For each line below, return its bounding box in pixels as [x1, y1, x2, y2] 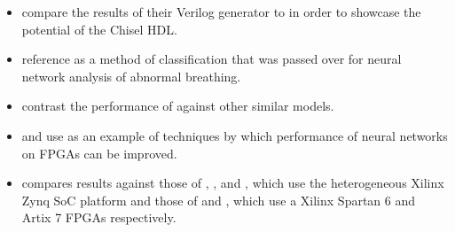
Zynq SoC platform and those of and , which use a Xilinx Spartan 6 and [21, 190, 416, 209]
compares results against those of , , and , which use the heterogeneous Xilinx [21, 174, 444, 192]
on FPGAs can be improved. [21, 143, 177, 162]
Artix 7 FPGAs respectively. [21, 208, 177, 227]
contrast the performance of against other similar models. [21, 97, 334, 115]
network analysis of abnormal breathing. [21, 66, 241, 85]
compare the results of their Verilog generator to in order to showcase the [21, 3, 421, 20]
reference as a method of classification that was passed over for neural [21, 50, 402, 68]
